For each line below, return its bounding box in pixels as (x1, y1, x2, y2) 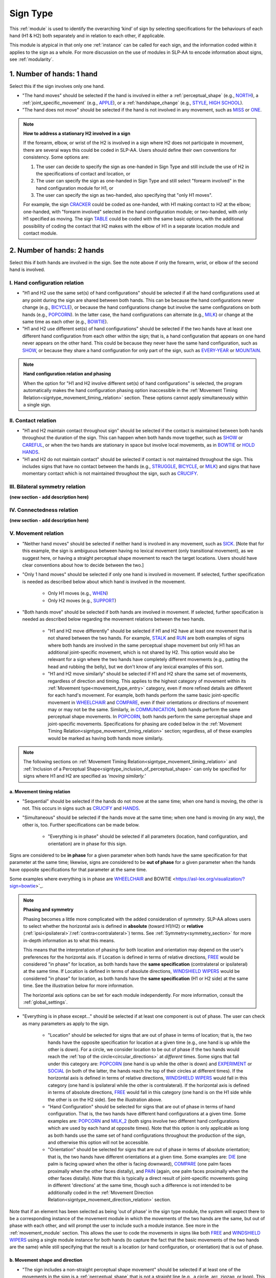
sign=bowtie (9, 883, 36, 889)
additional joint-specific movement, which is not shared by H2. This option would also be (48, 649, 235, 655)
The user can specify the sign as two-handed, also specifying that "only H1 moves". (36, 192, 213, 198)
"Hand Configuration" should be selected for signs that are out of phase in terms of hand (48, 1104, 235, 1110)
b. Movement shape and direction (9, 1257, 83, 1263)
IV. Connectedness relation (9, 507, 79, 514)
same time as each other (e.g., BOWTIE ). (22, 318, 108, 325)
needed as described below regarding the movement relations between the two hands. (22, 616, 205, 622)
